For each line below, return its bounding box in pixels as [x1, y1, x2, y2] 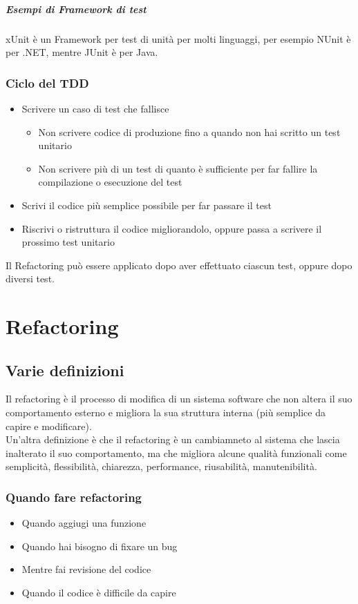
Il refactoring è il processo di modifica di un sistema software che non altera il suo [6, 391, 352, 406]
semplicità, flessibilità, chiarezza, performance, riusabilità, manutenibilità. [6, 459, 317, 474]
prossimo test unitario [21, 235, 115, 249]
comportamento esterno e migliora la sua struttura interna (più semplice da [6, 405, 326, 420]
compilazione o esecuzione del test [38, 175, 182, 189]
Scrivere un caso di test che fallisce [21, 101, 169, 115]
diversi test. [6, 271, 55, 286]
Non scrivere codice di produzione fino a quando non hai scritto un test [38, 124, 341, 139]
